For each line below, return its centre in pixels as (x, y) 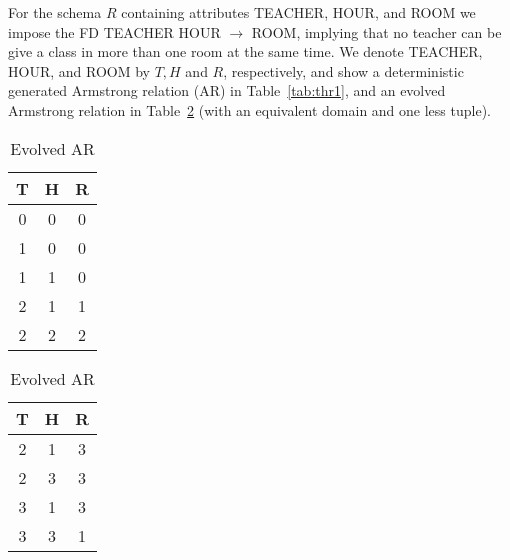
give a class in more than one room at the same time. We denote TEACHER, (245, 51)
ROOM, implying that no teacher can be (376, 31)
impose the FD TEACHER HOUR (114, 31)
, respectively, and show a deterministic (343, 70)
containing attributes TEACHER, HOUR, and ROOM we (298, 12)
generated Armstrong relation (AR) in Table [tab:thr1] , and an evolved (227, 90)
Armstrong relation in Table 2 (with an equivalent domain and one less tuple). (249, 109)
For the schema (55, 12)
